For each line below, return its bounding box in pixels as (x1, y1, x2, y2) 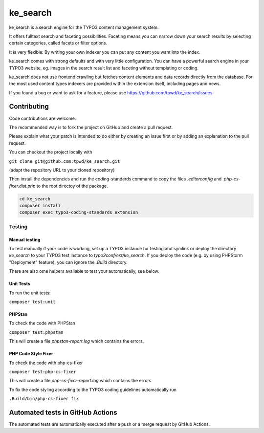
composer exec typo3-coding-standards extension (19, 210, 138, 215)
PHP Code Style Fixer (9, 351, 53, 357)
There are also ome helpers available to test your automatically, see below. (9, 268, 159, 274)
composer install (19, 203, 61, 209)
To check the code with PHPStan (9, 320, 76, 326)
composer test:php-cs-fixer (9, 369, 77, 374)
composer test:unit (9, 299, 56, 304)
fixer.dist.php (9, 183, 36, 189)
